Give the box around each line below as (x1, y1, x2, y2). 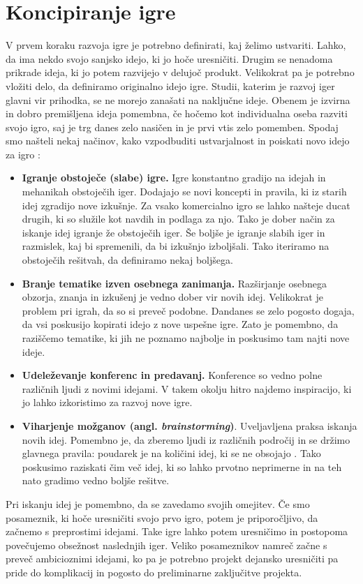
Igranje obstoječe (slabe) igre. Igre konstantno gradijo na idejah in (22, 170, 326, 185)
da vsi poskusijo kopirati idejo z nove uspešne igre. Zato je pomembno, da (22, 317, 339, 331)
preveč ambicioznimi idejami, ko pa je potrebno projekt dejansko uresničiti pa (6, 551, 339, 566)
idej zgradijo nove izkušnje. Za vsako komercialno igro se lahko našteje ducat (22, 197, 350, 212)
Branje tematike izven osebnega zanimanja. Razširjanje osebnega (22, 276, 327, 290)
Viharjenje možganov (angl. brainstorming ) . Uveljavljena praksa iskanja (22, 418, 357, 433)
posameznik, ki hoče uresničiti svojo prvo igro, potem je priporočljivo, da (6, 510, 318, 525)
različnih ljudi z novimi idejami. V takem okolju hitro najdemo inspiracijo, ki (22, 381, 352, 396)
